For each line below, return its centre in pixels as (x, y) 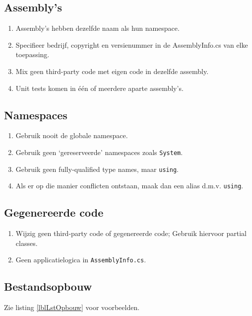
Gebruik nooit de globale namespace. (72, 135)
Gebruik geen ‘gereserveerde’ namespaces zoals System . (99, 152)
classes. (27, 243)
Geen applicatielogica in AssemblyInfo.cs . (81, 260)
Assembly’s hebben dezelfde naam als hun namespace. (97, 28)
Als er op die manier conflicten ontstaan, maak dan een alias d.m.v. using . (129, 186)
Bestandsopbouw (48, 286)
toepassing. (32, 54)
